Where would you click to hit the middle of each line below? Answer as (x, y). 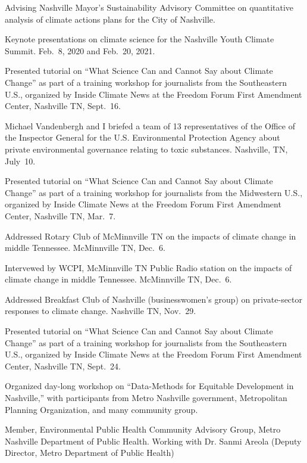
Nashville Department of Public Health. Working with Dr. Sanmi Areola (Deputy (153, 441)
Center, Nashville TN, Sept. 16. (63, 106)
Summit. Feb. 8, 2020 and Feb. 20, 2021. (80, 50)
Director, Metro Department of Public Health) (90, 453)
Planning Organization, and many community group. (101, 409)
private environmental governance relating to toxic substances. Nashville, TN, (146, 149)
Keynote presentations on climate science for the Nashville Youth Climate (140, 39)
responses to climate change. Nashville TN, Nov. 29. (101, 311)
